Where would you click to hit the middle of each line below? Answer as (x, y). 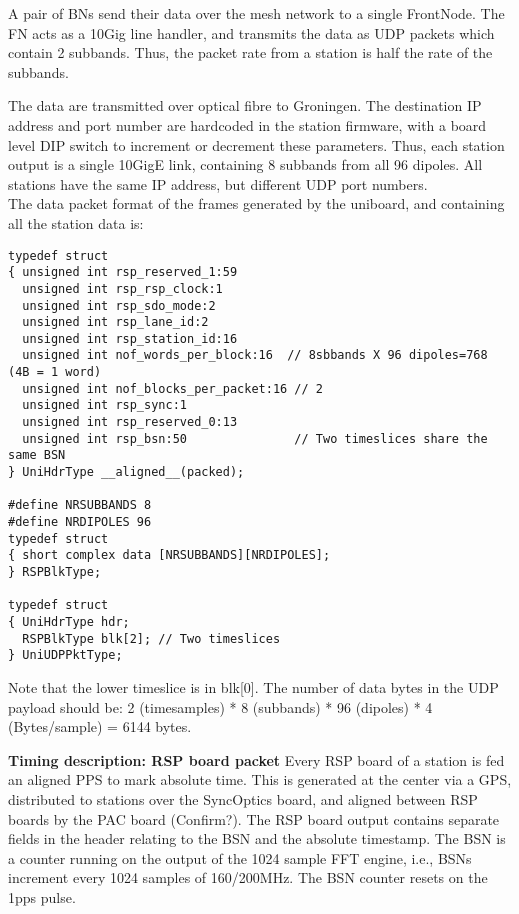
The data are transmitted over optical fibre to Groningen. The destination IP (245, 105)
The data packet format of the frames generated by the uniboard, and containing (256, 203)
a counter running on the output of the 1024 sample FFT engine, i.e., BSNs (240, 857)
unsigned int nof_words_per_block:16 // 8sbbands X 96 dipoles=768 (255, 355)
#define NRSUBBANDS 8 (80, 505)
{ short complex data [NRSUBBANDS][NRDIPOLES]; (169, 555)
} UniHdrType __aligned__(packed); (126, 472)
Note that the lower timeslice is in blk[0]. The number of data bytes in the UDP (253, 686)
